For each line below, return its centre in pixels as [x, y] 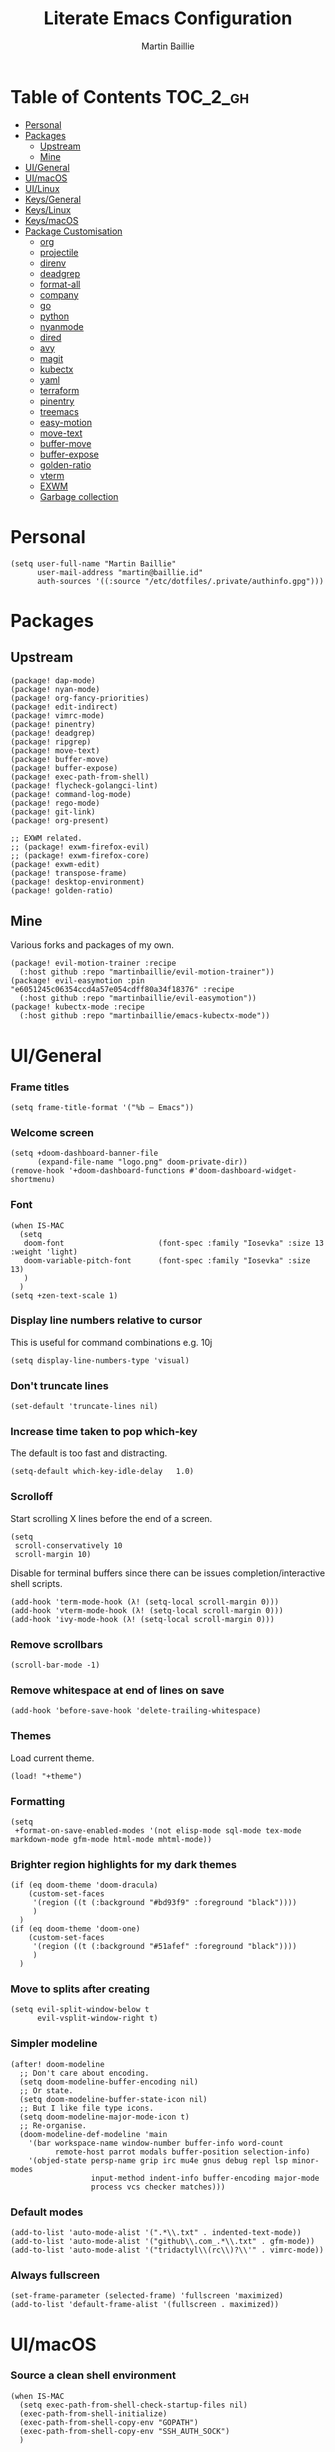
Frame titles [40, 1087]
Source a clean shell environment [93, 2375]
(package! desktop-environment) [77, 882]
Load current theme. [52, 1758]
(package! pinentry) [53, 724]
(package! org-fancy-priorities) [80, 698]
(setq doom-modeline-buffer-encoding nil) [109, 2082]
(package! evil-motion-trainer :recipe [93, 963]
